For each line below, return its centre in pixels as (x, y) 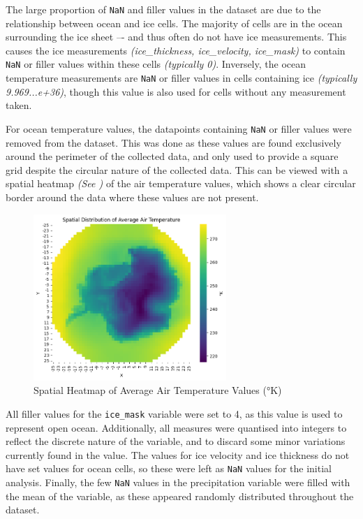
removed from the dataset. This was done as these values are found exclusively (173, 142)
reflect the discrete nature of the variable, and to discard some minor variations (176, 441)
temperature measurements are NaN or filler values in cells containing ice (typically (181, 78)
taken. (19, 105)
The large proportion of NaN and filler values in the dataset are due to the (163, 9)
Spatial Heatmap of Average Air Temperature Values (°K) (158, 390)
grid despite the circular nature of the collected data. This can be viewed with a (177, 169)
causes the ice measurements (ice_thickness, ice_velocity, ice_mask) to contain (176, 50)
